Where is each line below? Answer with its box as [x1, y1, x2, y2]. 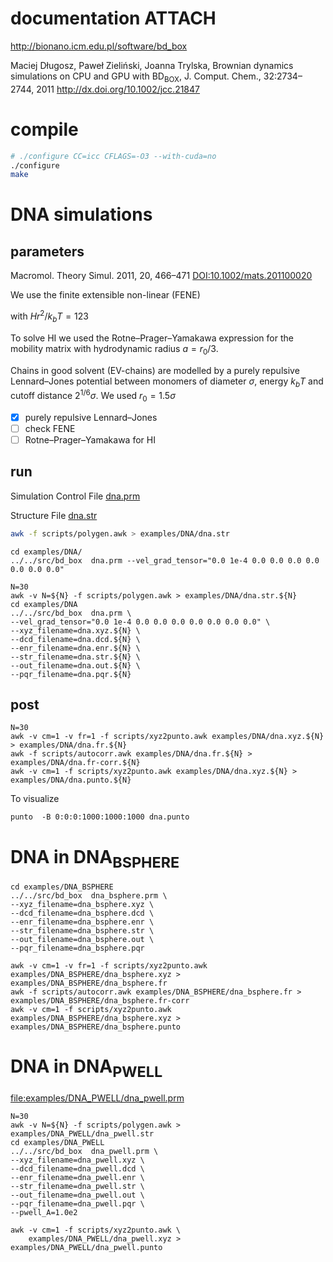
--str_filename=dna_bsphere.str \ [10, 926, 155, 936]
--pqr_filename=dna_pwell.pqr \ [10, 1198, 145, 1209]
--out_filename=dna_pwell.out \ [10, 1190, 145, 1200]
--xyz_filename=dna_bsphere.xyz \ [10, 900, 155, 910]
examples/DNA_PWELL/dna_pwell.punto [10, 1242, 163, 1252]
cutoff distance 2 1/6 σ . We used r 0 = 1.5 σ [10, 388, 176, 404]
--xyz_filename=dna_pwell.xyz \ [10, 1155, 145, 1165]
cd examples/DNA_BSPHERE [10, 882, 114, 892]
